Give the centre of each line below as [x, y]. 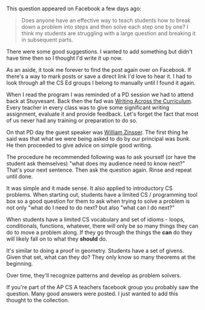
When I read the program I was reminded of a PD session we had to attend [100, 95]
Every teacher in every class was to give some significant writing [88, 108]
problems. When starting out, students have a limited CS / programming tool [102, 195]
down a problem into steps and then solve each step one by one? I [105, 27]
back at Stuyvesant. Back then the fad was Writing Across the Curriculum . [99, 101]
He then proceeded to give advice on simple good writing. [79, 146]
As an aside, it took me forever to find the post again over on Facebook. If [99, 70]
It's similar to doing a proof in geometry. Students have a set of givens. [95, 251]
